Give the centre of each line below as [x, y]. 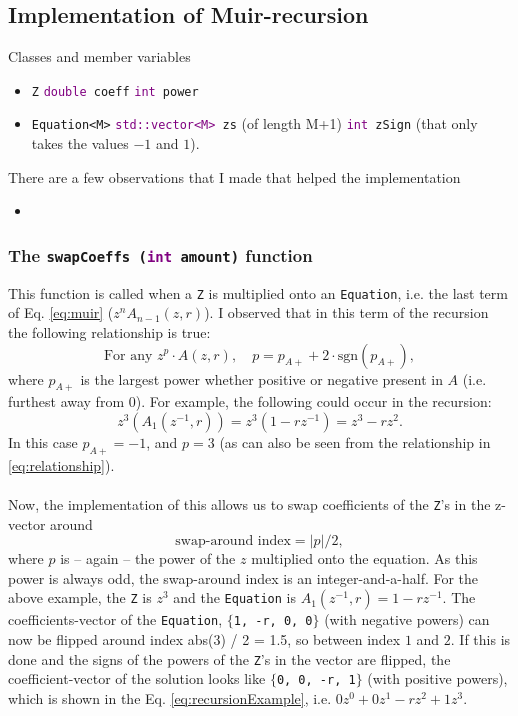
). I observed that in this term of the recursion [346, 312]
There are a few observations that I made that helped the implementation [234, 176]
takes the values [80, 143]
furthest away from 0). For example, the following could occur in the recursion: [250, 401]
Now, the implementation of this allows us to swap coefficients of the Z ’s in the [249, 503]
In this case [43, 441]
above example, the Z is [80, 597]
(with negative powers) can [407, 619]
